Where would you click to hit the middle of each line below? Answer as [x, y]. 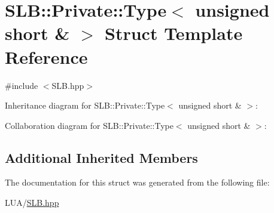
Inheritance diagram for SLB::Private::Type [85, 105]
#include [22, 85]
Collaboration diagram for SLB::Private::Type [89, 125]
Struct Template [174, 33]
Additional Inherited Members [101, 157]
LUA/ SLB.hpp [32, 203]
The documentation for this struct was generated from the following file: [137, 182]
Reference [46, 56]
